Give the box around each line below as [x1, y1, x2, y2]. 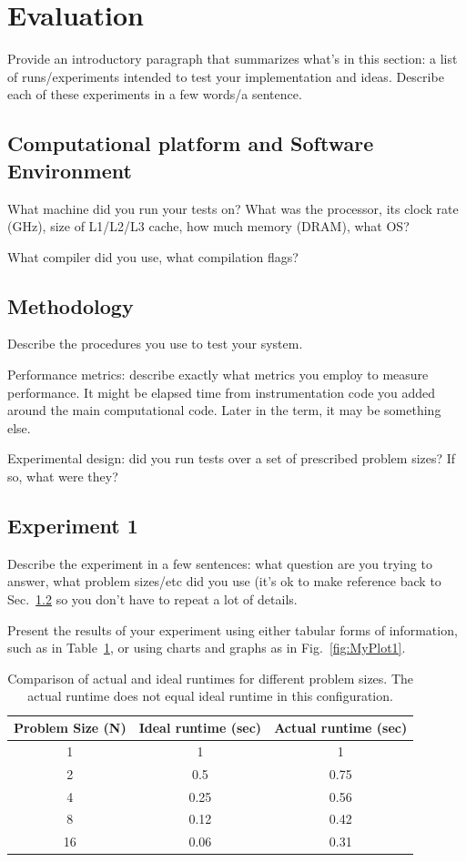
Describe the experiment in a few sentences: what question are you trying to [7, 553, 432, 573]
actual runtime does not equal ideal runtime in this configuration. [27, 686, 393, 705]
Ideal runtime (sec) [138, 718, 262, 736]
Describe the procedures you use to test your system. [7, 334, 303, 353]
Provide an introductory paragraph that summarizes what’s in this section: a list [7, 49, 458, 68]
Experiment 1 [7, 512, 138, 540]
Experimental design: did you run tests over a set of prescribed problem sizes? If [7, 449, 456, 468]
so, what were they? [7, 467, 118, 486]
